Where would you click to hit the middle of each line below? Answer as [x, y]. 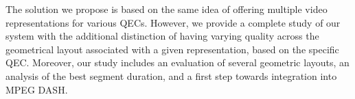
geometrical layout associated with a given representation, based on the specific [172, 49]
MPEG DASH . [37, 89]
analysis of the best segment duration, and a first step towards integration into [171, 75]
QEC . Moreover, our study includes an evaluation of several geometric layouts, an [177, 62]
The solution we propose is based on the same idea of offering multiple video [167, 9]
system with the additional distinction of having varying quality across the [162, 36]
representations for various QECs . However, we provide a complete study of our [173, 22]
